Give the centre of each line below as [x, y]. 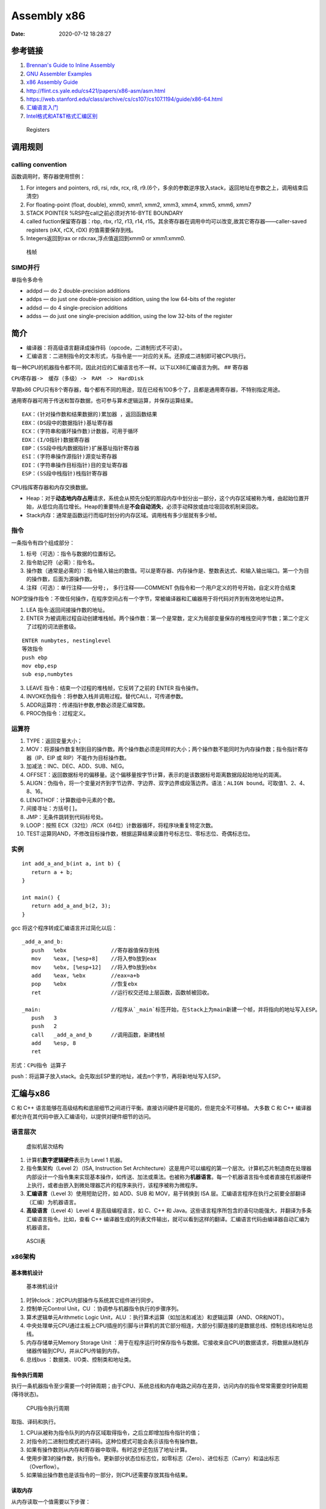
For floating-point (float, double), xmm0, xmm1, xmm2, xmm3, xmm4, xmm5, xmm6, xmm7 [139, 205]
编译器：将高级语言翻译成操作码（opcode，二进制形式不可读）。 [106, 348]
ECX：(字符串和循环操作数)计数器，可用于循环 [80, 431]
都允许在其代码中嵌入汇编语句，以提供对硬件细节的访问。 [82, 1116]
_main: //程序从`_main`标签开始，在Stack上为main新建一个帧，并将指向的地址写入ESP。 [171, 1009]
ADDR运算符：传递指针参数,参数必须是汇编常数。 [87, 705]
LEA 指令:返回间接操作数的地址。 [67, 610]
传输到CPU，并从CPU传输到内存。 [80, 1351]
